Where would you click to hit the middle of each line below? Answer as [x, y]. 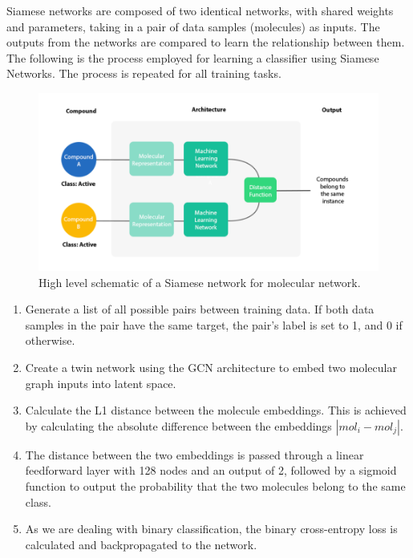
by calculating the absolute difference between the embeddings [178, 425]
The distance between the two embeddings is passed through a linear [194, 454]
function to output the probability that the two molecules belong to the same [215, 485]
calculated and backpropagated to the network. [141, 544]
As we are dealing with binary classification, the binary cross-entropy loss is [211, 529]
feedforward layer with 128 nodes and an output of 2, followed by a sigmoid [211, 470]
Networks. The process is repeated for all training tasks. [144, 73]
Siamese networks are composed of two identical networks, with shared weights [200, 10]
